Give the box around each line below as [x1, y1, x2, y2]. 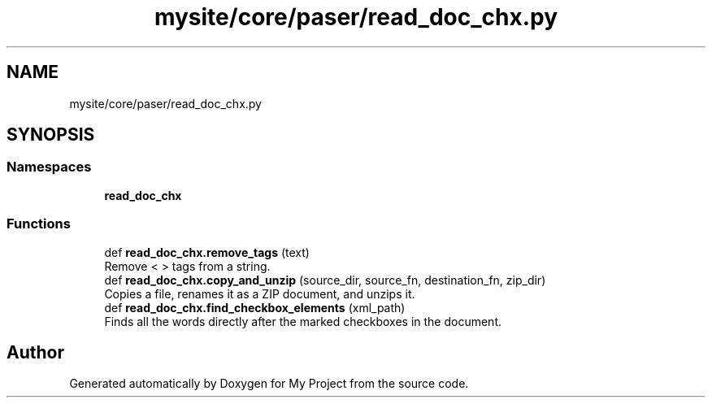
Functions [7, 215, 71, 232]
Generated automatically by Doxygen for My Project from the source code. [69, 376, 469, 391]
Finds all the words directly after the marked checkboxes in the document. [104, 314, 501, 328]
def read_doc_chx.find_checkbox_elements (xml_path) [104, 300, 406, 315]
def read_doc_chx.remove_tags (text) [104, 245, 310, 259]
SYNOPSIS [7, 124, 95, 146]
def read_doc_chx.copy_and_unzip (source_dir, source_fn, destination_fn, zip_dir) [104, 272, 546, 287]
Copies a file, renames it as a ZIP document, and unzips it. [104, 286, 415, 301]
